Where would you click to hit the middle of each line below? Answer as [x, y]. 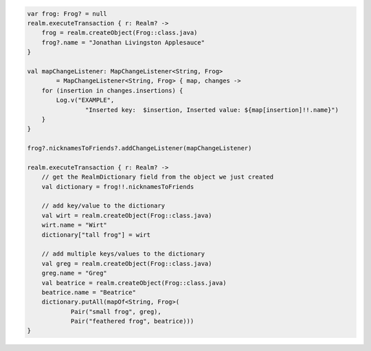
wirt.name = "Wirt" [75, 225]
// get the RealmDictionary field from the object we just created [158, 177]
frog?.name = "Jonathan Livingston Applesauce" [123, 42]
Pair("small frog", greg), [116, 312]
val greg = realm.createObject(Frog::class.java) [127, 263]
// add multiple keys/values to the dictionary [123, 254]
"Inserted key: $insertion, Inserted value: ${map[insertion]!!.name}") [212, 110]
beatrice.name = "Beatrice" [89, 292]
